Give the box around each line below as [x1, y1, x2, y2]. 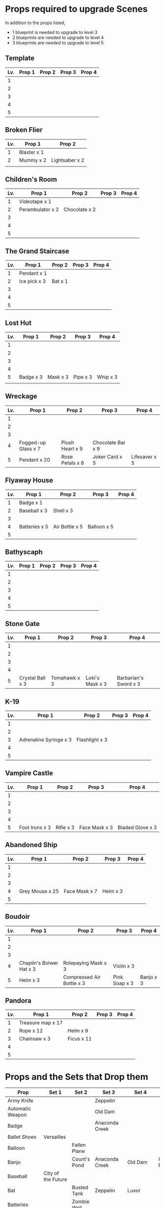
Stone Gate [5, 619, 40, 628]
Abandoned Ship [5, 841, 58, 849]
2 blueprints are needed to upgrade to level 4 [12, 34, 104, 40]
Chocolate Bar [92, 439, 126, 446]
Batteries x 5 [19, 523, 49, 530]
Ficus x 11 [67, 1036, 92, 1042]
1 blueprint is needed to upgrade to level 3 [12, 29, 98, 35]
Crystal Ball [19, 674, 46, 681]
